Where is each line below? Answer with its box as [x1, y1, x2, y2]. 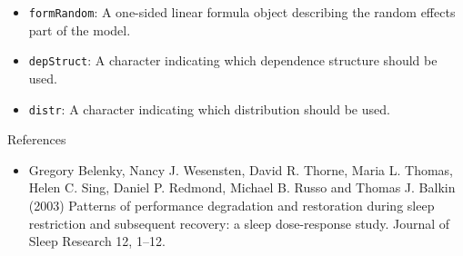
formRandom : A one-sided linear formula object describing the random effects [28, 3, 456, 21]
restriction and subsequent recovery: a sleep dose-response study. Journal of [28, 213, 450, 232]
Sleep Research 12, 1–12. [28, 231, 166, 251]
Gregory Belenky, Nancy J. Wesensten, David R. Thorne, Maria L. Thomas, [28, 160, 453, 179]
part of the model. [28, 20, 131, 39]
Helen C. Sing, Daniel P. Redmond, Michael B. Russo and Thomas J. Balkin [28, 178, 456, 197]
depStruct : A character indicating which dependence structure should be [28, 51, 438, 70]
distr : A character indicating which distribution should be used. [28, 99, 390, 118]
